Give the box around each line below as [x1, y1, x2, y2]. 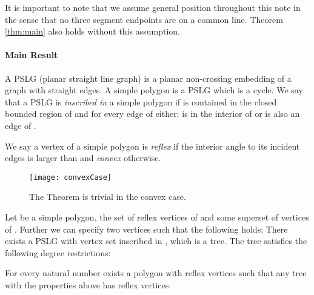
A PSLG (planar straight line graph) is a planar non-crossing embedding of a [5, 71, 292, 84]
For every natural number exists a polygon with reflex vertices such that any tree [5, 267, 307, 279]
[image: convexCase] [29, 173, 112, 182]
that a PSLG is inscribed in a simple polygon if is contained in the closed [5, 95, 277, 108]
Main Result [5, 48, 58, 61]
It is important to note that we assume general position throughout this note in [5, 1, 301, 13]
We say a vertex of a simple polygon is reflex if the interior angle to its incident [5, 139, 300, 152]
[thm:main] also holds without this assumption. [5, 25, 180, 38]
